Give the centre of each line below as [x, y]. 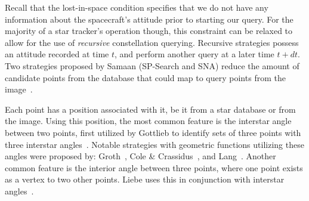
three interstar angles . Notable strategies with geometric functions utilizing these [154, 144]
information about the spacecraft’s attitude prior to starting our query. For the [149, 19]
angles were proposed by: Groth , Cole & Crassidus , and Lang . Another [140, 156]
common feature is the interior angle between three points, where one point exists [154, 167]
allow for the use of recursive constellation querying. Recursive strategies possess [152, 42]
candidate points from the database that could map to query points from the [145, 77]
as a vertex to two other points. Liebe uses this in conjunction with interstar [145, 179]
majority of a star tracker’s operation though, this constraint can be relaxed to [149, 31]
